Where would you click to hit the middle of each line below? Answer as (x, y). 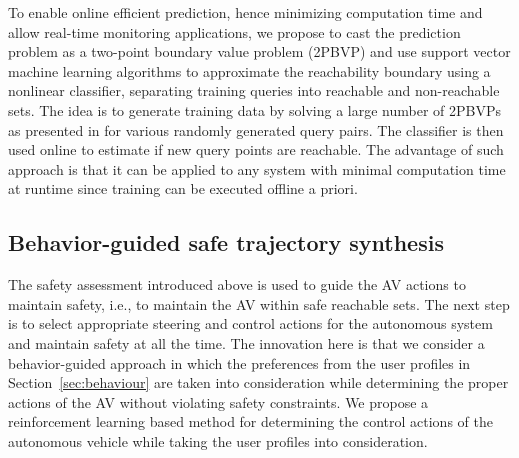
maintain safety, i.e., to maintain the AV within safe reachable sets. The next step (259, 303)
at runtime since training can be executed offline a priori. (183, 188)
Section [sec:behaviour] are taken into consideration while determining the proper (258, 382)
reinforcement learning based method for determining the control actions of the (250, 421)
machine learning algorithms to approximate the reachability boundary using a (249, 70)
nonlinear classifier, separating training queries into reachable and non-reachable (254, 90)
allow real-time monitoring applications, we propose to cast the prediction (234, 31)
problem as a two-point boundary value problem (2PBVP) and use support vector (259, 51)
